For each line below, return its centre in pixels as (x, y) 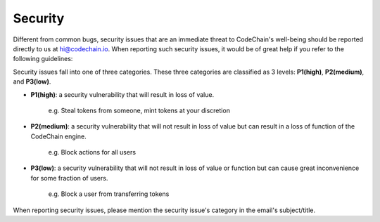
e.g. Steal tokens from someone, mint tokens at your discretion (139, 110)
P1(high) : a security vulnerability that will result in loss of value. (122, 94)
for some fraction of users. (69, 178)
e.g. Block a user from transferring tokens (109, 194)
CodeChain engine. (59, 136)
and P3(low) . (32, 81)
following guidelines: (43, 59)
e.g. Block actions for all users (92, 152)
